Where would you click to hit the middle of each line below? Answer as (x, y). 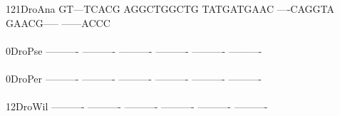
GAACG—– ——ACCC (58, 22)
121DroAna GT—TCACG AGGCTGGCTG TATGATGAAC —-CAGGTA (170, 9)
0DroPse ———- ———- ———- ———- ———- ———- (134, 50)
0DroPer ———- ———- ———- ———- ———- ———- (134, 78)
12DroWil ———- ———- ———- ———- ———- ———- (137, 106)
